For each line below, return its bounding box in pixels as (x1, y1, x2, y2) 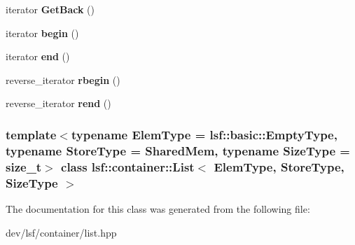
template (6, 125, 57, 143)
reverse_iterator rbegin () (6, 72, 120, 87)
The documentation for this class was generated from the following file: (6, 201, 310, 216)
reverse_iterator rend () (6, 96, 111, 111)
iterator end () (6, 49, 70, 64)
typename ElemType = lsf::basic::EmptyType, (71, 125, 337, 143)
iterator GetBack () (6, 2, 95, 16)
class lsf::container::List (61, 157, 195, 175)
